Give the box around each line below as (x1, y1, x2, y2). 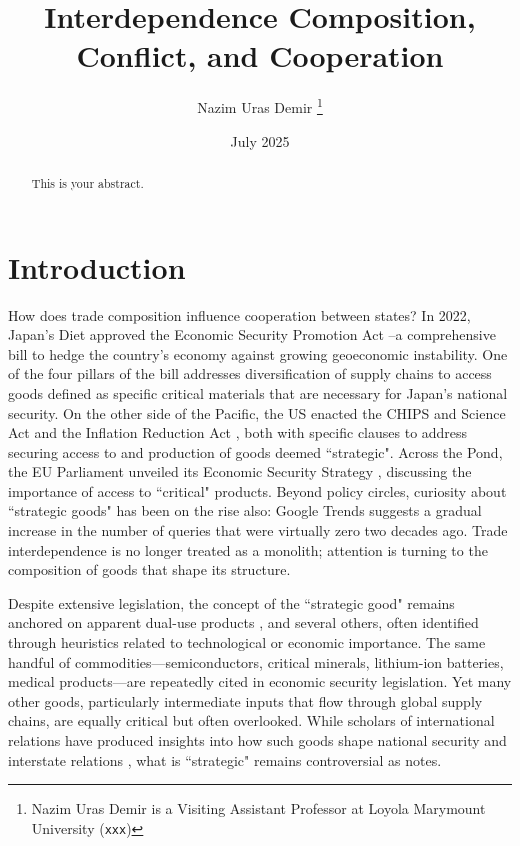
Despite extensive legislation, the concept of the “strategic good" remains (8, 592, 455, 613)
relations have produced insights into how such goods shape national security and (8, 730, 507, 751)
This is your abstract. (31, 174, 144, 191)
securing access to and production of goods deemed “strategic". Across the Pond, (8, 441, 503, 462)
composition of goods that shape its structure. (8, 559, 291, 580)
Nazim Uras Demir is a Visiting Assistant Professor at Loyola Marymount (31, 798, 486, 819)
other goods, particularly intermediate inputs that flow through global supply (8, 690, 483, 711)
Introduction (8, 246, 186, 287)
